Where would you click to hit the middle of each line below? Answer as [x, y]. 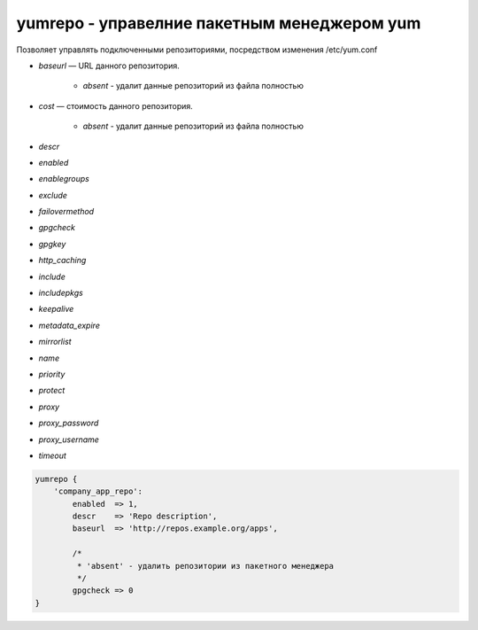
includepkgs [61, 293]
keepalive [56, 309]
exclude [53, 195]
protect [52, 391]
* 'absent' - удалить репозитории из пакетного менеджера [205, 566]
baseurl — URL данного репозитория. [109, 66]
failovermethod [66, 212]
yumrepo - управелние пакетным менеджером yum [219, 23]
